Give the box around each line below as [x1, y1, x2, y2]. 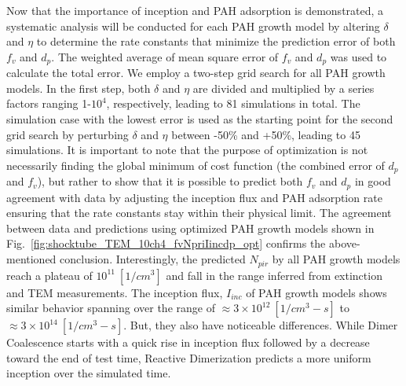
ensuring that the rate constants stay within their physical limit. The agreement [6, 204, 392, 221]
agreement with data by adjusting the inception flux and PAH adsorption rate [6, 189, 382, 205]
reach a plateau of [6, 267, 93, 283]
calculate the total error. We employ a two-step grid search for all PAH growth [6, 64, 386, 81]
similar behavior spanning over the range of [6, 300, 215, 316]
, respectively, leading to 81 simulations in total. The [106, 95, 360, 112]
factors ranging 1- [6, 95, 91, 112]
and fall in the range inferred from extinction [166, 267, 382, 283]
